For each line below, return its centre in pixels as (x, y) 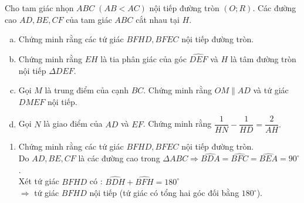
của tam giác (89, 19)
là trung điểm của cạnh (87, 90)
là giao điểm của (73, 124)
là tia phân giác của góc (143, 59)
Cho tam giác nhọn (39, 8)
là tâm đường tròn (263, 59)
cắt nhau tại (158, 19)
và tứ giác (271, 90)
